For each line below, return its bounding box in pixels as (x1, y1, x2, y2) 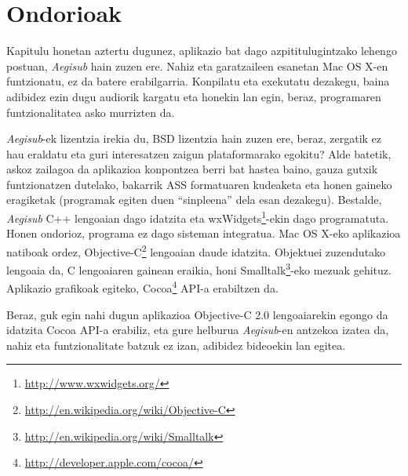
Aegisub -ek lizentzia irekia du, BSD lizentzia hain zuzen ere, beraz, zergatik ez (6, 130, 382, 147)
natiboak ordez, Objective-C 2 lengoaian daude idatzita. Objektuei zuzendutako (6, 241, 386, 260)
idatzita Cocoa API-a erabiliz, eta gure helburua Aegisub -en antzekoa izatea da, (6, 322, 389, 338)
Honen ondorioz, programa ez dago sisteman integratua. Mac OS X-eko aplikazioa (6, 225, 401, 242)
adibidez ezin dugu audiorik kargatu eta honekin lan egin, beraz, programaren (6, 88, 381, 104)
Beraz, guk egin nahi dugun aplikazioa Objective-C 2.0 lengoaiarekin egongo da (6, 306, 388, 322)
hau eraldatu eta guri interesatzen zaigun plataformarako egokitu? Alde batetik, (6, 145, 392, 162)
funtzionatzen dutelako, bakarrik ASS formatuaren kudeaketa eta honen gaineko (6, 176, 392, 192)
